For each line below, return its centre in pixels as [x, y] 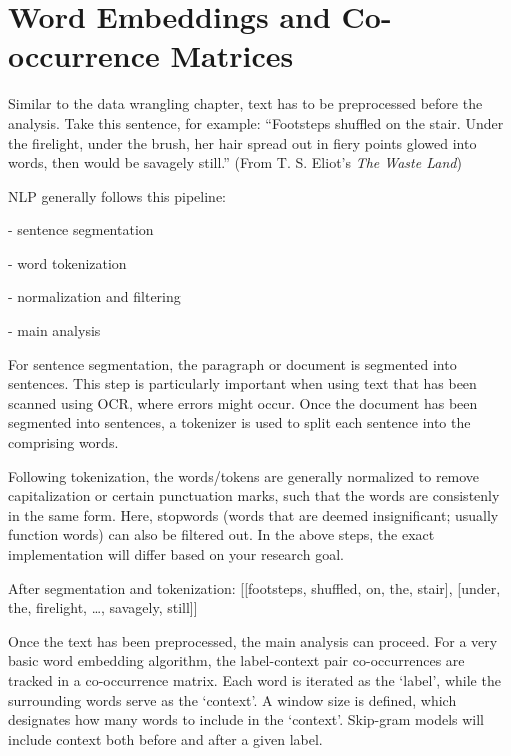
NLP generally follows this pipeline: [117, 195]
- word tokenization [67, 262]
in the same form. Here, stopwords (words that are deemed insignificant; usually [253, 514]
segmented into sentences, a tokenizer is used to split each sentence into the [239, 422]
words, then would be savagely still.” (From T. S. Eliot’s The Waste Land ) [235, 162]
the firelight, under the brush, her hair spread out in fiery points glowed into [242, 142]
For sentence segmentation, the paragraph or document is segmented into [232, 363]
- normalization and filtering [94, 296]
